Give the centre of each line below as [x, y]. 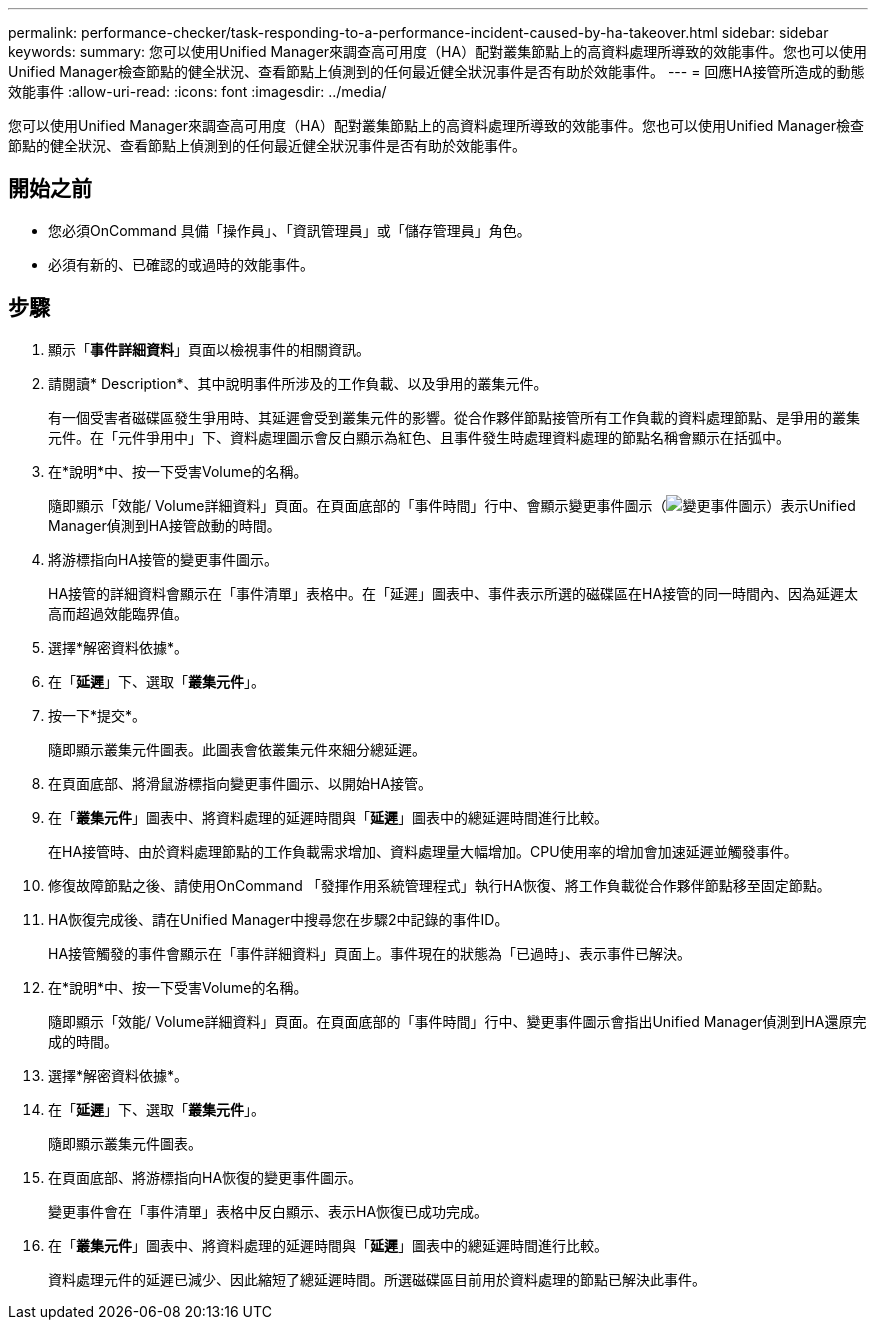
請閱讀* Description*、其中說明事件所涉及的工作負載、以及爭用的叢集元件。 [298, 383]
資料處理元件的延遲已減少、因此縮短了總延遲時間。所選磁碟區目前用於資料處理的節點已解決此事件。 [377, 1279]
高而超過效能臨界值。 [118, 613]
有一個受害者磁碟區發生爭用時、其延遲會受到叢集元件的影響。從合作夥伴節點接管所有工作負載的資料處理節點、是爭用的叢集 [454, 417]
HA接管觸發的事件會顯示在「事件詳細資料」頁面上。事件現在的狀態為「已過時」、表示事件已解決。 [370, 953]
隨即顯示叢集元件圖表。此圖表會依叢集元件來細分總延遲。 [237, 749]
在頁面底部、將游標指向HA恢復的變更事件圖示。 [205, 1177]
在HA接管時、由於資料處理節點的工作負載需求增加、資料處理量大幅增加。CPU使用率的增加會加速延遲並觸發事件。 [423, 851]
